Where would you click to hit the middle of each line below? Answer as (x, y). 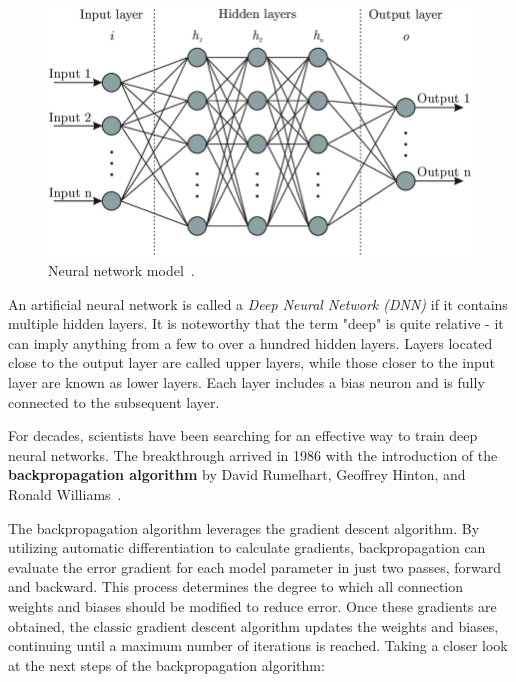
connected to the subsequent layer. (114, 401)
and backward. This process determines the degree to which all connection (236, 586)
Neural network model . (121, 270)
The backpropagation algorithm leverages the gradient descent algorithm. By (244, 527)
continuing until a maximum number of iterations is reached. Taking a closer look (258, 645)
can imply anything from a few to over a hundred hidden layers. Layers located (250, 342)
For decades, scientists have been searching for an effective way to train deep (243, 435)
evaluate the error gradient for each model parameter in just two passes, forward (254, 566)
